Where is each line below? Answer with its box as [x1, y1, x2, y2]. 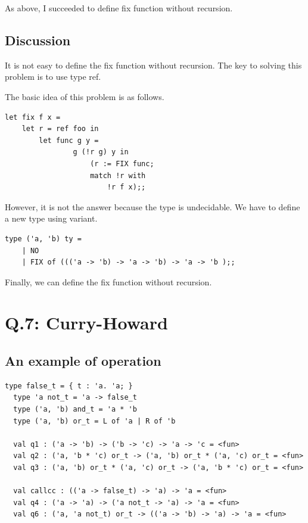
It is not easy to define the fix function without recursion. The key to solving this [5, 58, 302, 71]
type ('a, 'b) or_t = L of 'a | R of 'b [13, 416, 176, 425]
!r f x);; [107, 183, 146, 192]
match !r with [90, 171, 146, 180]
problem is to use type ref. [5, 70, 101, 83]
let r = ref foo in [21, 124, 99, 133]
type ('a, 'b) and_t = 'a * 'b [13, 405, 137, 414]
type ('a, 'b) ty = [5, 234, 82, 243]
